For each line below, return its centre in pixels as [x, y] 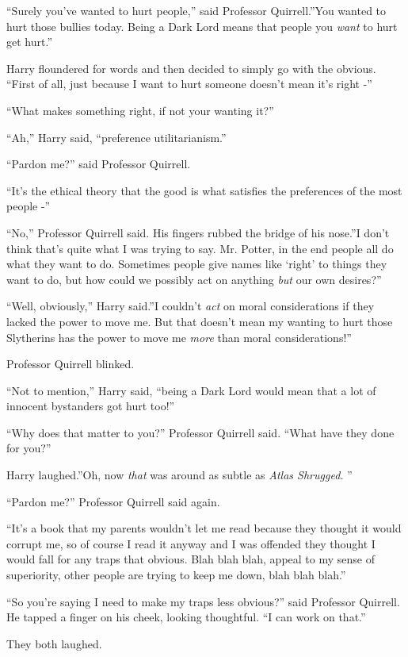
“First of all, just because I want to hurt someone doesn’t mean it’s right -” [189, 84]
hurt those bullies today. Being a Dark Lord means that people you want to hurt [202, 26]
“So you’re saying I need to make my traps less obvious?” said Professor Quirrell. [203, 601]
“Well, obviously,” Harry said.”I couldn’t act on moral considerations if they [191, 306]
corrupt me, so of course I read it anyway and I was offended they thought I [191, 543]
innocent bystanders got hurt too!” [91, 406]
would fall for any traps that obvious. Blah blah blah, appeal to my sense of [191, 559]
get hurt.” [29, 42]
